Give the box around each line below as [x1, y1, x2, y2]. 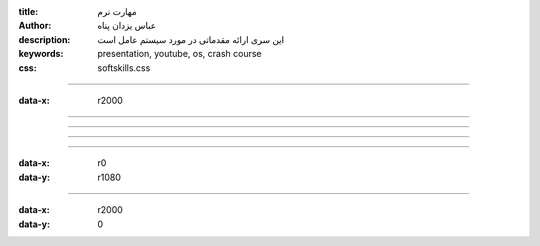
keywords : [18, 48, 64, 60]
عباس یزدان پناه [97, 20, 157, 32]
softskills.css [97, 61, 151, 74]
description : [18, 33, 71, 45]
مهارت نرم [97, 6, 137, 17]
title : [18, 6, 39, 17]
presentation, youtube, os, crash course [97, 48, 262, 60]
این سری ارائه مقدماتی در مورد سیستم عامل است [97, 33, 285, 45]
